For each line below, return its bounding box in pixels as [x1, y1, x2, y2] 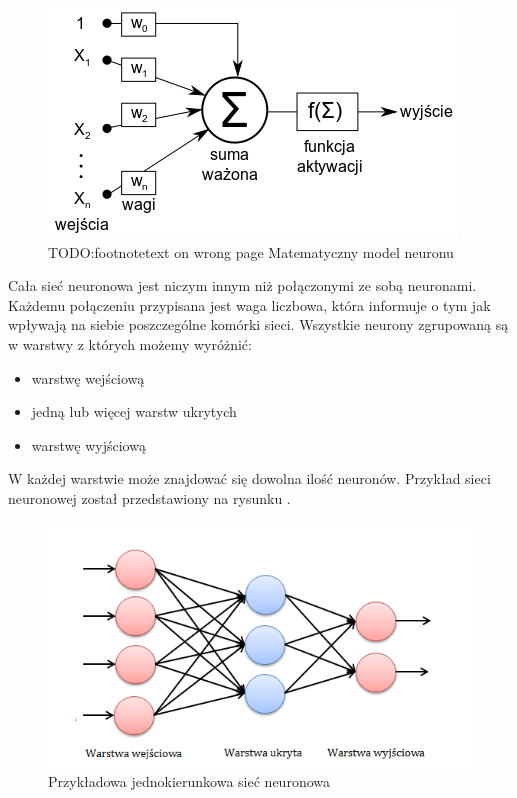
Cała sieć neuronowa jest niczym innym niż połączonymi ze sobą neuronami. [8, 275, 477, 296]
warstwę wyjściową [31, 434, 146, 455]
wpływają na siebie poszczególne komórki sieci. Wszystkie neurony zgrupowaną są [8, 314, 509, 335]
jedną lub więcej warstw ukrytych [31, 401, 237, 422]
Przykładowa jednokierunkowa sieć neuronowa [48, 771, 330, 792]
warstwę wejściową [31, 367, 145, 388]
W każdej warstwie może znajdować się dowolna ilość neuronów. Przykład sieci [8, 468, 491, 489]
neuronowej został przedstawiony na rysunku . [8, 487, 291, 508]
